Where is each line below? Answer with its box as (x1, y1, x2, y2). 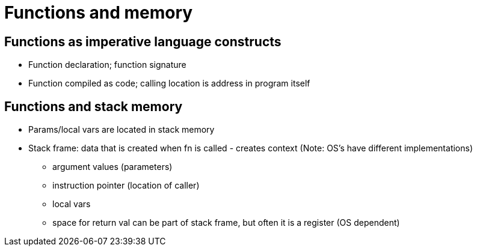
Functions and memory (4, 2, 193, 23)
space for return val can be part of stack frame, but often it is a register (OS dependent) (52, 217, 400, 228)
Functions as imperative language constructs (4, 34, 282, 49)
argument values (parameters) (52, 162, 173, 172)
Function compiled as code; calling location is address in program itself (28, 78, 310, 89)
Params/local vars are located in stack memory (28, 124, 215, 135)
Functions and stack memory (4, 98, 183, 114)
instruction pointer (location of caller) (52, 180, 200, 191)
